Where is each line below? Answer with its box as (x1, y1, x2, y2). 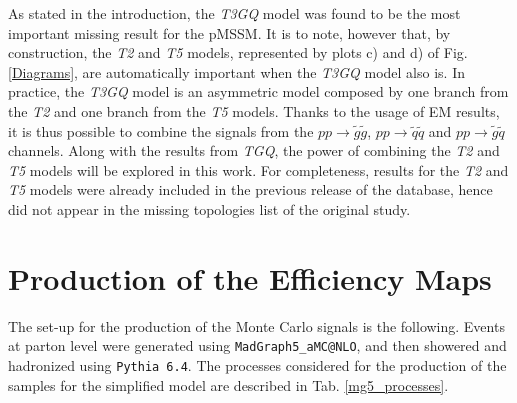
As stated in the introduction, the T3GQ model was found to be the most (8, 3, 461, 23)
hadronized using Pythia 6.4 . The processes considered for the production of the (8, 354, 507, 375)
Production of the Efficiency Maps (8, 257, 492, 298)
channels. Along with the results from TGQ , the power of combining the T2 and (8, 140, 500, 161)
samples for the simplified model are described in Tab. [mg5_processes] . (8, 374, 449, 395)
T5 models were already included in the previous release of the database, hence (8, 179, 493, 200)
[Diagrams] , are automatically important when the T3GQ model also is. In (8, 61, 465, 82)
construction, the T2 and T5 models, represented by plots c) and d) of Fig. (8, 42, 468, 63)
